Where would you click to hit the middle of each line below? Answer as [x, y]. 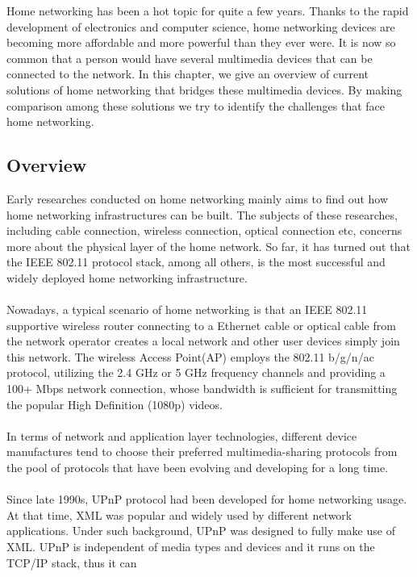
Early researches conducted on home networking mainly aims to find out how [198, 198]
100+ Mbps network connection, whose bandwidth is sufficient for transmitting [202, 389]
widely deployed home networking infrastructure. [127, 277]
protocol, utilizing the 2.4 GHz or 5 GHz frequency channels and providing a [196, 372]
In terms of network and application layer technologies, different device [182, 435]
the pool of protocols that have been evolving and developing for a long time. [198, 468]
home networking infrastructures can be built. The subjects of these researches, [202, 214]
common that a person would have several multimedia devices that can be [190, 58]
